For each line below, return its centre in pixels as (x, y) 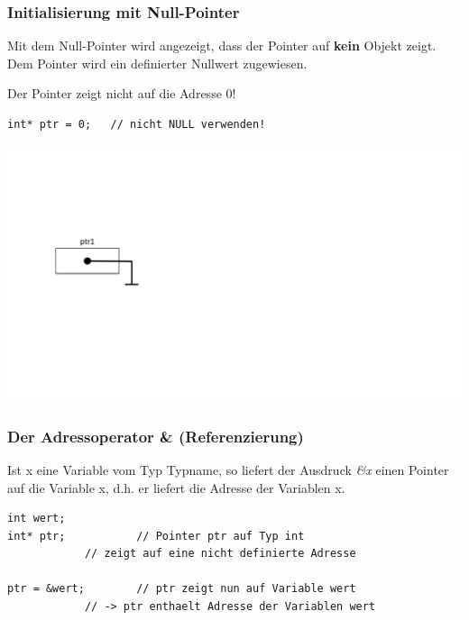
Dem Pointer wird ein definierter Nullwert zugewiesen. (157, 63)
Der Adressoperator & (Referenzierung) (156, 436)
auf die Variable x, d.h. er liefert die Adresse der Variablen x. (176, 487)
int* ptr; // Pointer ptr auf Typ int (156, 536)
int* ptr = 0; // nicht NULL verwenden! (137, 124)
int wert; (37, 519)
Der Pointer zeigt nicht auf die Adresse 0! (122, 93)
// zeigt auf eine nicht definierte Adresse (220, 554)
